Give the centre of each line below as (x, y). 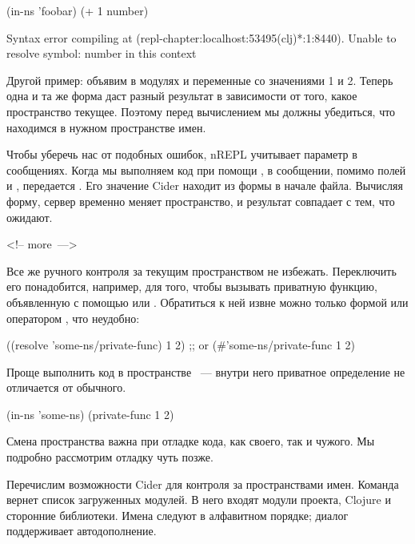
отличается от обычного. (66, 387)
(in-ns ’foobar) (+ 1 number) (78, 10)
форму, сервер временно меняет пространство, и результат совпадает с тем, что (201, 201)
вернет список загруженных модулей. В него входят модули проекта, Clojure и (199, 500)
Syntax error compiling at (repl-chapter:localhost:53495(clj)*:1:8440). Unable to (202, 37)
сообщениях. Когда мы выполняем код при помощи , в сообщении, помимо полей (206, 169)
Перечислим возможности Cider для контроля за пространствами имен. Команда (203, 484)
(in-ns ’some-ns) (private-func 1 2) (90, 414)
